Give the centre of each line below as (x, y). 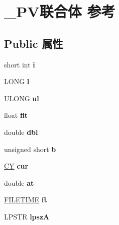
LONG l (17, 81)
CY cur (16, 166)
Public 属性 (34, 43)
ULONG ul (22, 98)
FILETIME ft (26, 200)
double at (19, 182)
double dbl (21, 132)
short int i (20, 64)
